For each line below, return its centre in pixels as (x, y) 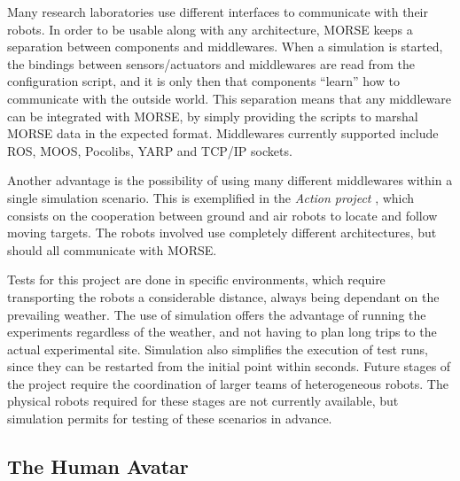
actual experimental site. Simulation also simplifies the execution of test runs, (218, 349)
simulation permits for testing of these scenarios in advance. (170, 419)
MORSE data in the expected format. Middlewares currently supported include (223, 133)
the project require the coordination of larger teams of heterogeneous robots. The (228, 383)
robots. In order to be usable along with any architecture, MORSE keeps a (210, 29)
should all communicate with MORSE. (112, 249)
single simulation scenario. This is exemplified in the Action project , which (211, 197)
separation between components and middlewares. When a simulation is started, (225, 47)
